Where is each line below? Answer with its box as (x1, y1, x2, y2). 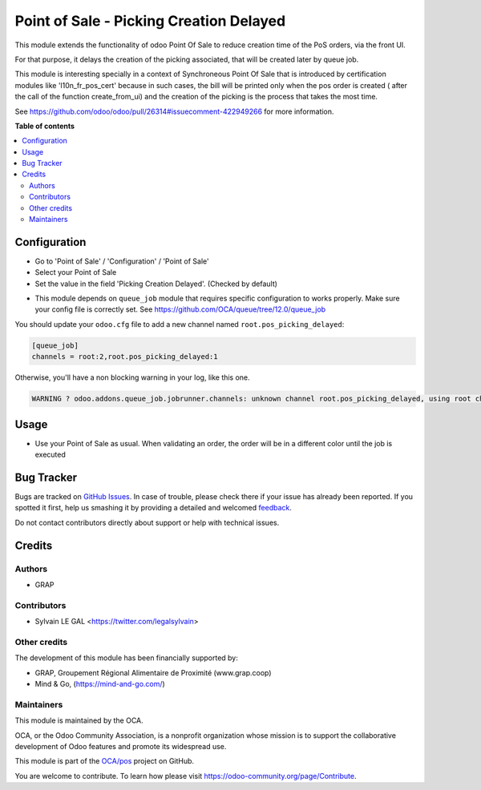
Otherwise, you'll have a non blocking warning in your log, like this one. (14, 373, 250, 382)
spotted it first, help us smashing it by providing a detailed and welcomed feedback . (14, 503, 293, 513)
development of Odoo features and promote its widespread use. (14, 741, 227, 751)
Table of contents (14, 121, 75, 131)
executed (34, 449, 66, 460)
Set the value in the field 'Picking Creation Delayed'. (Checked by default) (34, 279, 278, 288)
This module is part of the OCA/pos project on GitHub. (14, 756, 195, 766)
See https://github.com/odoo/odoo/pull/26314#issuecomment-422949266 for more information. (14, 107, 334, 116)
